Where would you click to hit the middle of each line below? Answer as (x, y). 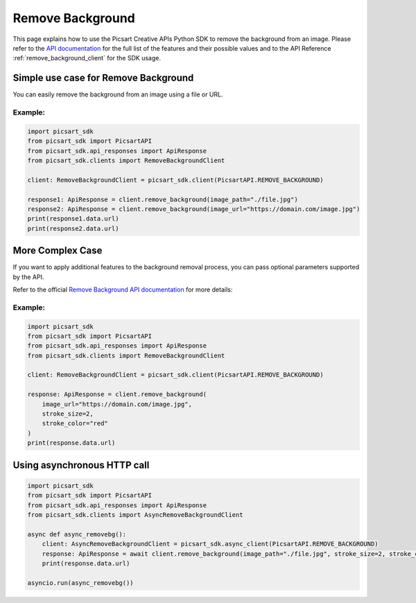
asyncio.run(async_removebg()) (81, 583)
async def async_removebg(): (77, 534)
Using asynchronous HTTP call (81, 465)
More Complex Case (58, 251)
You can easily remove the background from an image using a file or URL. (118, 94)
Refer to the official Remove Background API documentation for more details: (123, 289)
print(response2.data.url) (73, 228)
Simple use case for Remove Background (103, 78)
